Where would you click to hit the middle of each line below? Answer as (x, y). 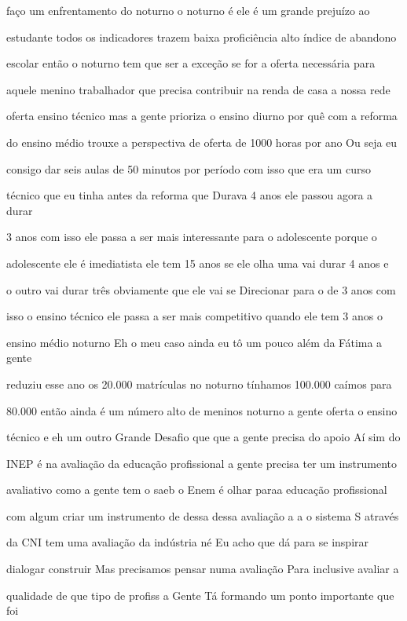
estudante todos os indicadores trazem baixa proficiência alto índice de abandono (202, 37)
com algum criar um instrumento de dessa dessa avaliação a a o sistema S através (203, 515)
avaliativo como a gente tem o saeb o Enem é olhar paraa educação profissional (197, 489)
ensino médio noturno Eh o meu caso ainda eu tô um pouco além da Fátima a (194, 342)
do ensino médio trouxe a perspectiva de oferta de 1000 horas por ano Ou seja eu (202, 142)
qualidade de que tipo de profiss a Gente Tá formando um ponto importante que (200, 595)
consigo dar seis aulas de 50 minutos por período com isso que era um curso (189, 168)
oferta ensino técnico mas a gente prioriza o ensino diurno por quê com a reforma (202, 116)
